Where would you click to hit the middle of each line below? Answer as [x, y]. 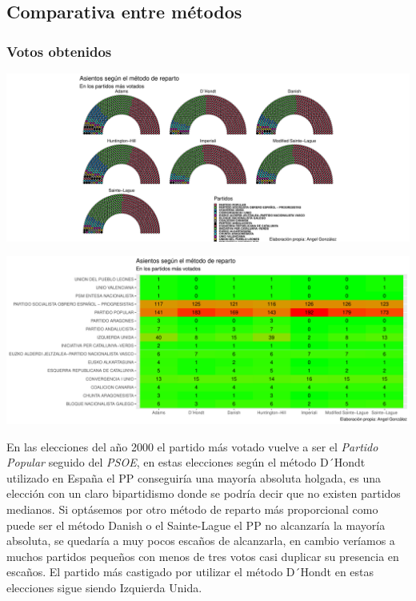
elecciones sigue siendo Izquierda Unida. [104, 587]
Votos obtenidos [59, 51]
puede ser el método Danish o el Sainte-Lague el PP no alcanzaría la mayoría [196, 525]
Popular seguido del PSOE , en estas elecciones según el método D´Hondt [186, 462]
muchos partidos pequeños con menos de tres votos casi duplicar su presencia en [203, 556]
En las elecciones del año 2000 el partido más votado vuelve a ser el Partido [192, 446]
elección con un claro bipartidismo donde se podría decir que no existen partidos [204, 493]
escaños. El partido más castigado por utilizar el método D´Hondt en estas [190, 572]
